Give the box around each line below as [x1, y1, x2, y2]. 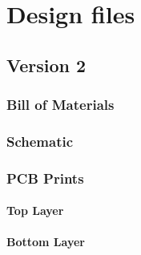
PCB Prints [6, 168, 84, 188]
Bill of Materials [6, 95, 115, 115]
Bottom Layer [6, 233, 85, 250]
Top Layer [6, 202, 64, 219]
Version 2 [6, 52, 87, 77]
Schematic [6, 131, 74, 151]
